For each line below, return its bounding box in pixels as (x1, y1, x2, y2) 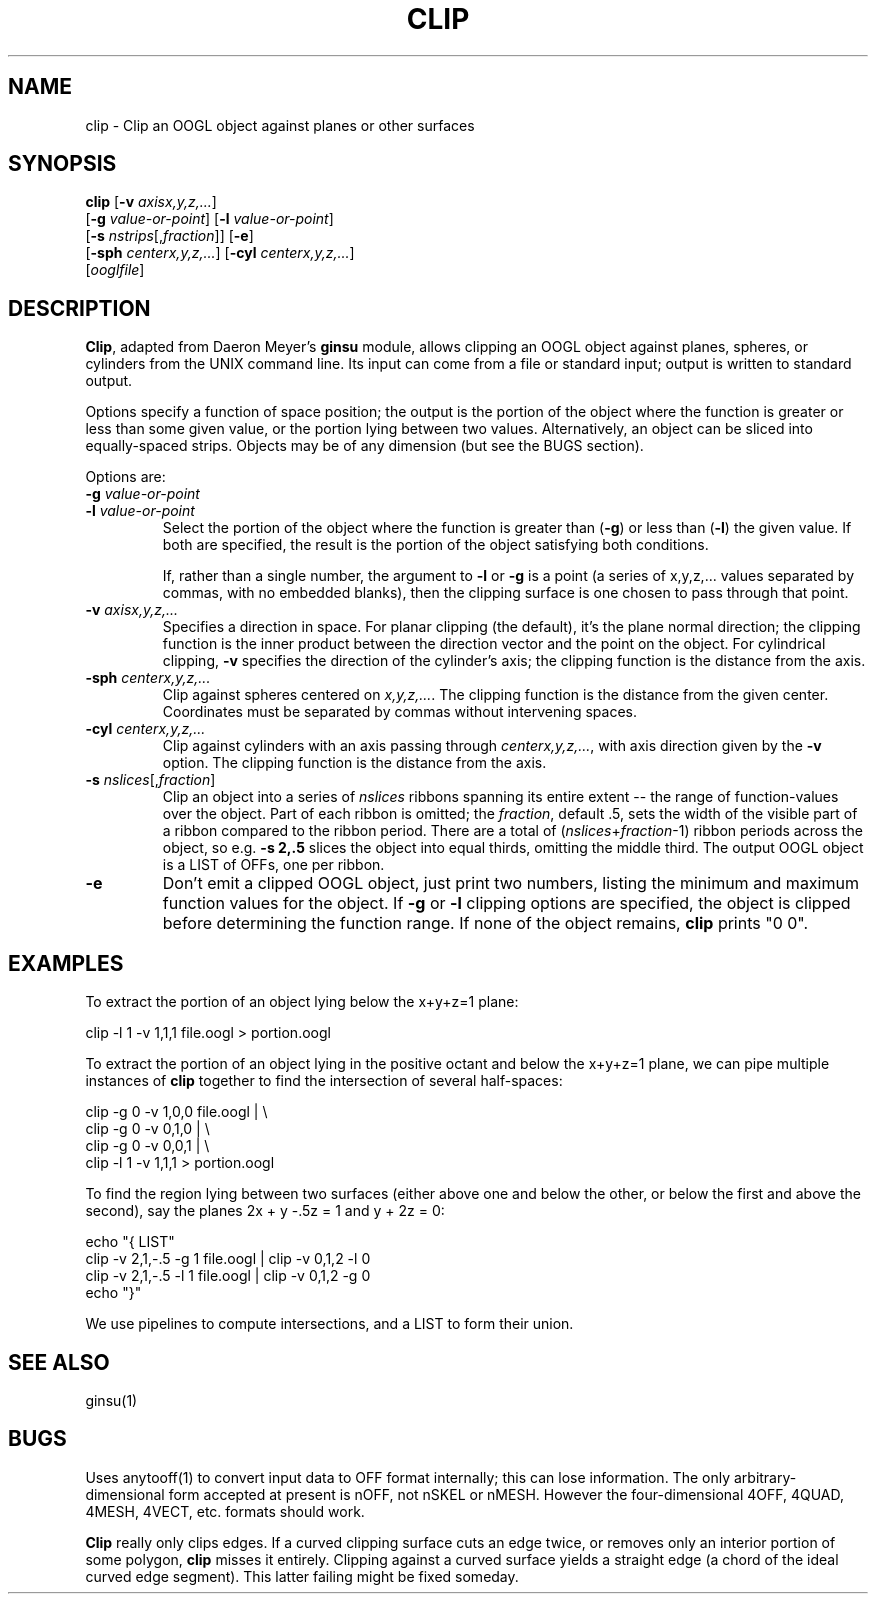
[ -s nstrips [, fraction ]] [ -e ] (85, 227, 254, 245)
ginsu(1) (85, 1391, 138, 1409)
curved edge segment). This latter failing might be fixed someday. (85, 1567, 519, 1585)
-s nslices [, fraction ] (85, 771, 216, 789)
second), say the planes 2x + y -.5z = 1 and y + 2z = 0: (85, 1202, 445, 1220)
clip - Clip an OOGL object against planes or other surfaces (85, 116, 475, 134)
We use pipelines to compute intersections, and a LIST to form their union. (85, 1315, 574, 1333)
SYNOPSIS (8, 151, 117, 177)
